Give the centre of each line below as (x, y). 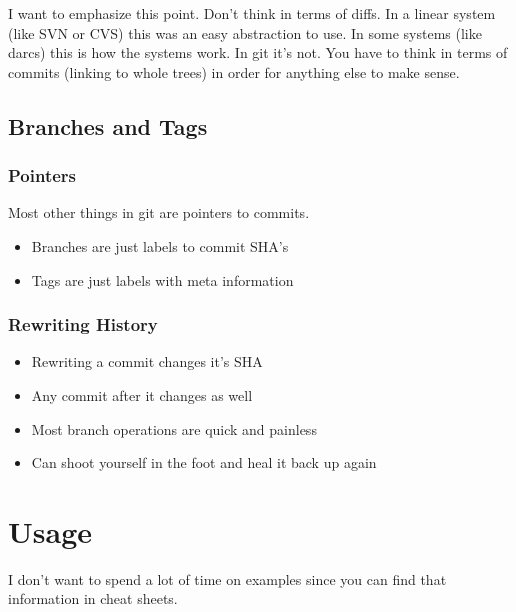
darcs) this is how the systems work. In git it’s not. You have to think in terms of (258, 52)
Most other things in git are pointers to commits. (159, 212)
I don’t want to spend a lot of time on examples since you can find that (227, 578)
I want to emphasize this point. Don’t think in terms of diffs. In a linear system (252, 13)
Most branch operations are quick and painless (174, 428)
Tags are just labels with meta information (162, 279)
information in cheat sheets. (93, 598)
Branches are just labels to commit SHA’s (160, 245)
